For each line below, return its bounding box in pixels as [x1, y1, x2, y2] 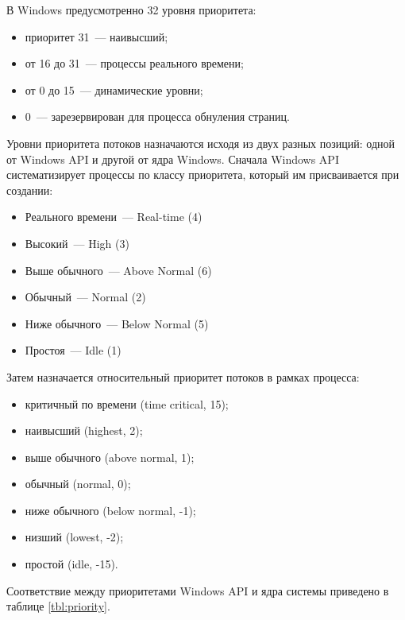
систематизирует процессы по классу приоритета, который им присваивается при [6, 166, 399, 183]
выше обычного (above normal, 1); [25, 448, 195, 465]
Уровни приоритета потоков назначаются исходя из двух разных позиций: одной [6, 134, 395, 151]
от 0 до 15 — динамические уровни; [25, 81, 203, 98]
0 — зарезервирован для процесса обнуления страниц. [25, 108, 290, 125]
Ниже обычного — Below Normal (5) [25, 315, 209, 331]
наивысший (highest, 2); [25, 422, 143, 439]
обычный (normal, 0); [25, 475, 131, 492]
